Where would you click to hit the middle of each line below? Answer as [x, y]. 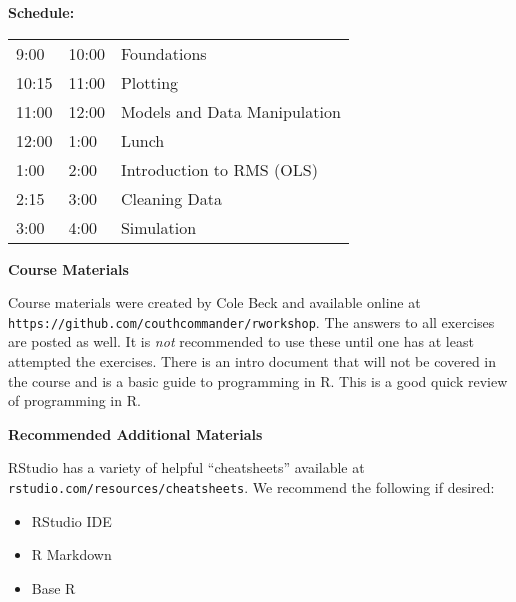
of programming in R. [74, 400]
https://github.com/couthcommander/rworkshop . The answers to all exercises [251, 321]
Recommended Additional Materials [135, 433]
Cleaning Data [171, 198]
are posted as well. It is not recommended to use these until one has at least [241, 341]
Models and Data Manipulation [230, 111]
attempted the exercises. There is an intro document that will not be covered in [252, 361]
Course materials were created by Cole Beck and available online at [214, 302]
